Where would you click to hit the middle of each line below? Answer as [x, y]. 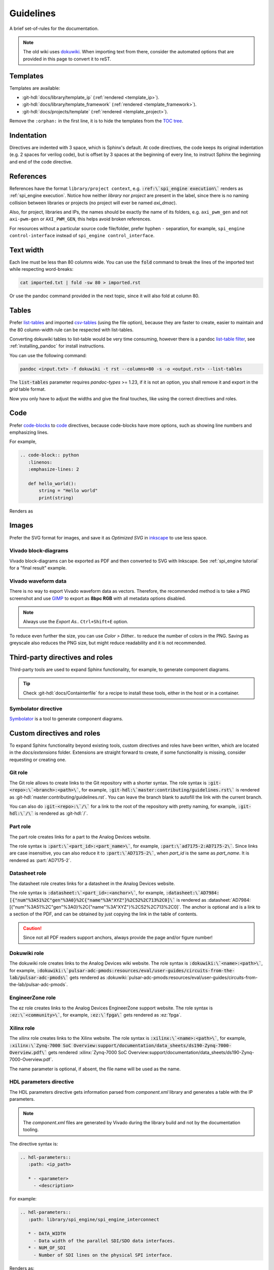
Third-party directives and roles [61, 657]
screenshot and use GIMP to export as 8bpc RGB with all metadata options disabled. [98, 598]
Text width [27, 250]
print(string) [56, 498]
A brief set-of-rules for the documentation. [54, 28]
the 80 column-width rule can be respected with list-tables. [72, 330]
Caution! [32, 928]
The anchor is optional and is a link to [221, 907]
